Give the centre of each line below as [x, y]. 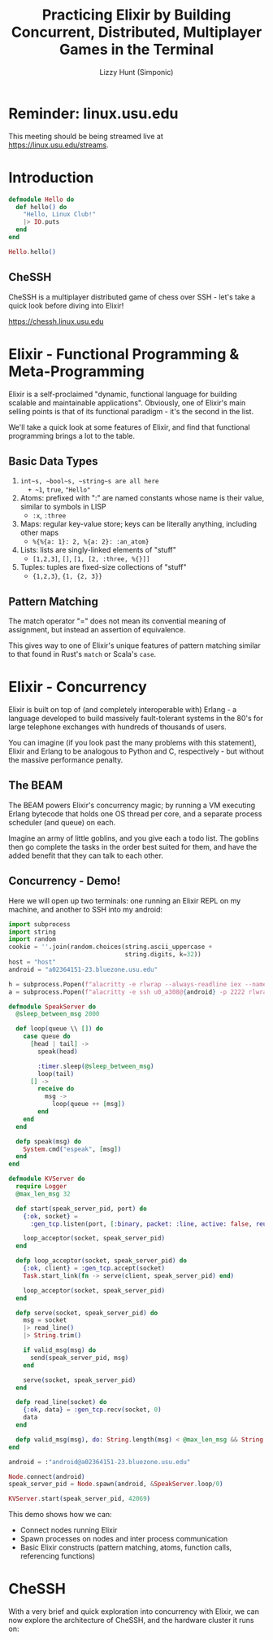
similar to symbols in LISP [63, 507]
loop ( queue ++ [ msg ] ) [89, 1104]
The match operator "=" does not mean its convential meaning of [117, 621]
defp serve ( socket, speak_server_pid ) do [87, 1313]
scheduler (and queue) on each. [62, 822]
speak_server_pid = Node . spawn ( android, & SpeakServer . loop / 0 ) [116, 1484]
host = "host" [32, 962]
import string [32, 932]
